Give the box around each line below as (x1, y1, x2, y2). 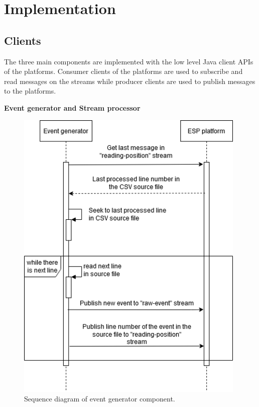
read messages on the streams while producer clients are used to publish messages (4, 75, 255, 86)
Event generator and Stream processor (4, 102, 141, 113)
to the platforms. (4, 86, 56, 96)
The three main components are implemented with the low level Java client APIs (4, 56, 253, 66)
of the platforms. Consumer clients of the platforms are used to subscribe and (4, 66, 243, 76)
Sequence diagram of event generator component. (24, 393, 175, 404)
